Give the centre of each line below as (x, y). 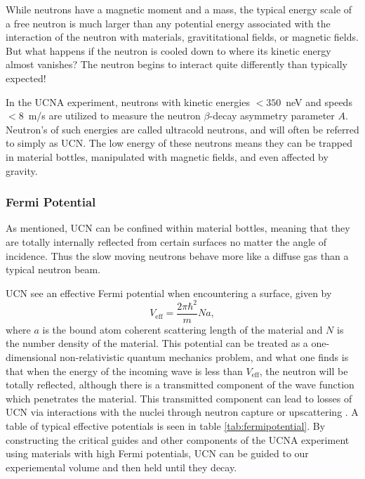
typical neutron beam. (53, 269)
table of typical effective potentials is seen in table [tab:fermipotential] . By (166, 426)
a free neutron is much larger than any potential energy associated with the (168, 23)
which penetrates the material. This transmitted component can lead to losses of (179, 398)
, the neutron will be (304, 370)
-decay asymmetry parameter (272, 116)
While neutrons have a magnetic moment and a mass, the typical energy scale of (179, 9)
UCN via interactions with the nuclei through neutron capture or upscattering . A (182, 412)
